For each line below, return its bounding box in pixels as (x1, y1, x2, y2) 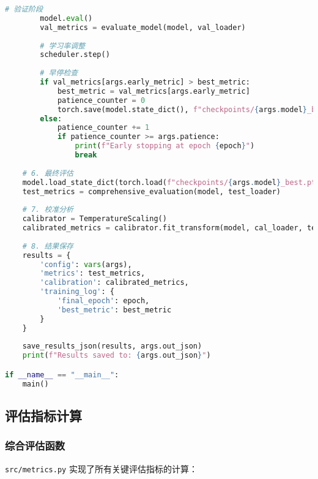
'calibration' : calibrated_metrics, (40, 278, 189, 287)
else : (40, 114, 62, 123)
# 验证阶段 (5, 5, 43, 13)
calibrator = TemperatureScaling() (22, 214, 167, 224)
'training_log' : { (40, 287, 114, 296)
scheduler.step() (40, 50, 110, 59)
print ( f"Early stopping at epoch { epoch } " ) (75, 141, 255, 151)
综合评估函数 (5, 438, 65, 453)
